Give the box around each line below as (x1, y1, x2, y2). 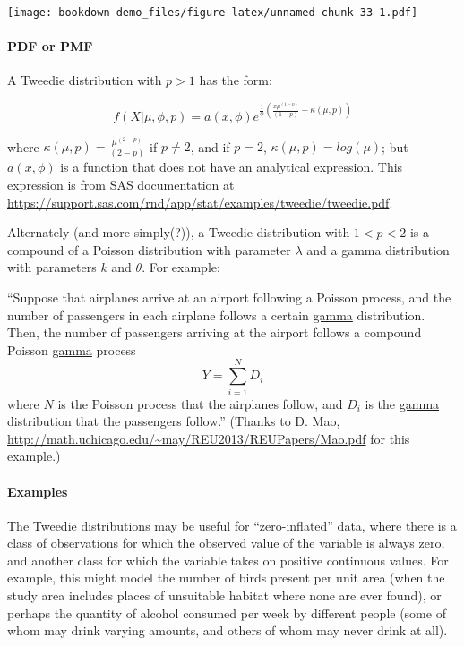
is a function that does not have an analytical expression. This (60, 157, 403, 176)
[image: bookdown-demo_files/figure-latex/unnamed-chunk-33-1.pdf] (7, 6, 418, 19)
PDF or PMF (7, 37, 93, 55)
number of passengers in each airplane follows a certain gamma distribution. (7, 305, 425, 324)
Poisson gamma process (7, 340, 136, 359)
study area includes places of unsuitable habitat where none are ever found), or (7, 586, 442, 605)
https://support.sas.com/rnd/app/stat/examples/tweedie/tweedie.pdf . (7, 192, 393, 211)
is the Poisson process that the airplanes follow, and (57, 394, 343, 412)
